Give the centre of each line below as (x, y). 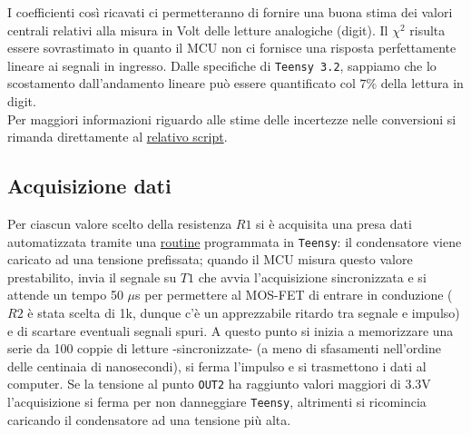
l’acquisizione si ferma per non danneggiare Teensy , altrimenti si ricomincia (217, 402)
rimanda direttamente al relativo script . (118, 137)
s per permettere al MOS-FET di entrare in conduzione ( (294, 295)
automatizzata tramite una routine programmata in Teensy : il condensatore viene (235, 241)
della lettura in (422, 83)
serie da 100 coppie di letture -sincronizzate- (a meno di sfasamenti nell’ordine (224, 348)
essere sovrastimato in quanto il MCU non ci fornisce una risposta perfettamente (232, 48)
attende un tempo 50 (65, 295)
